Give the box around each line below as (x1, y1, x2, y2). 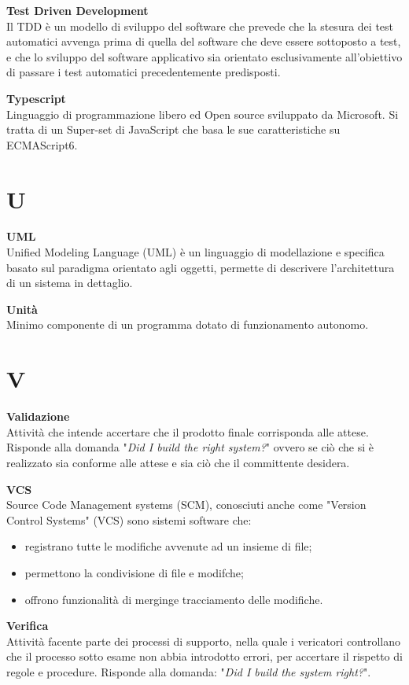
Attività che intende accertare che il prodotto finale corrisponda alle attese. (6, 423, 369, 440)
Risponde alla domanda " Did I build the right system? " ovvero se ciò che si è (6, 439, 374, 455)
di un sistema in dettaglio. (6, 274, 133, 291)
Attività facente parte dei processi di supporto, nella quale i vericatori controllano (6, 632, 400, 649)
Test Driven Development (6, 2, 149, 18)
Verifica (6, 617, 49, 634)
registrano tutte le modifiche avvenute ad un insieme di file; (24, 538, 312, 554)
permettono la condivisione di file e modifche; (24, 564, 244, 580)
